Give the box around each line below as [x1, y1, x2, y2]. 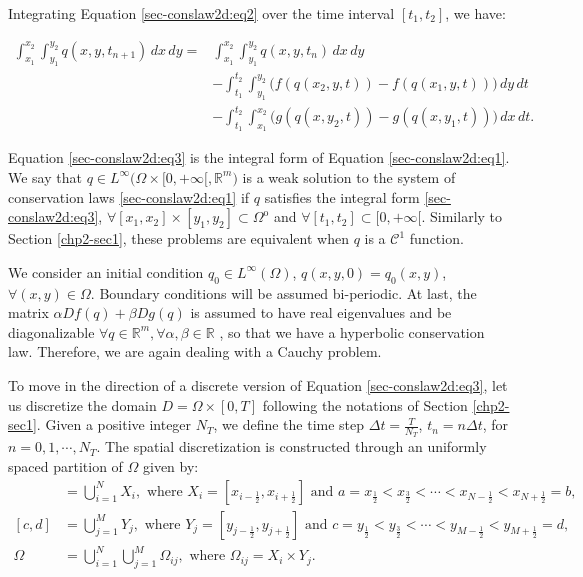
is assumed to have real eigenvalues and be [190, 302, 452, 323]
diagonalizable [8, 321, 95, 342]
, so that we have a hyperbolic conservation [219, 321, 485, 342]
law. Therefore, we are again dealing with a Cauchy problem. [8, 341, 382, 362]
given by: [143, 455, 199, 476]
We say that [8, 166, 82, 187]
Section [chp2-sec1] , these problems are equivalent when [8, 228, 349, 249]
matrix [8, 302, 49, 323]
